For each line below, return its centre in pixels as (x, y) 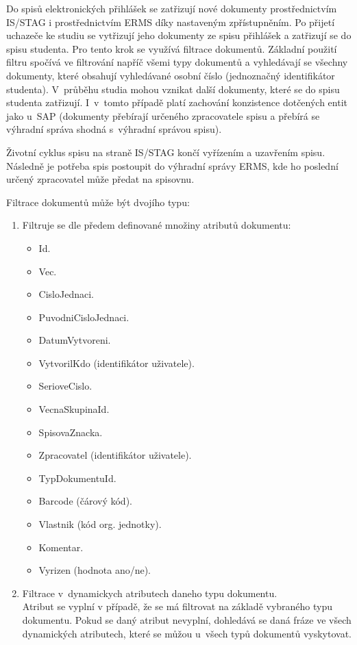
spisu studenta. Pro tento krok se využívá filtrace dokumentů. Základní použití (172, 48)
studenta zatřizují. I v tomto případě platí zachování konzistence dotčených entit (177, 102)
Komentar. (61, 547)
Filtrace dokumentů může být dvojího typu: (98, 202)
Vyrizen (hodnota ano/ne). (95, 570)
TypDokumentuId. (77, 478)
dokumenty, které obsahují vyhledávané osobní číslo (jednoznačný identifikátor (171, 75)
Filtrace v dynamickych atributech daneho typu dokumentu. (150, 593)
